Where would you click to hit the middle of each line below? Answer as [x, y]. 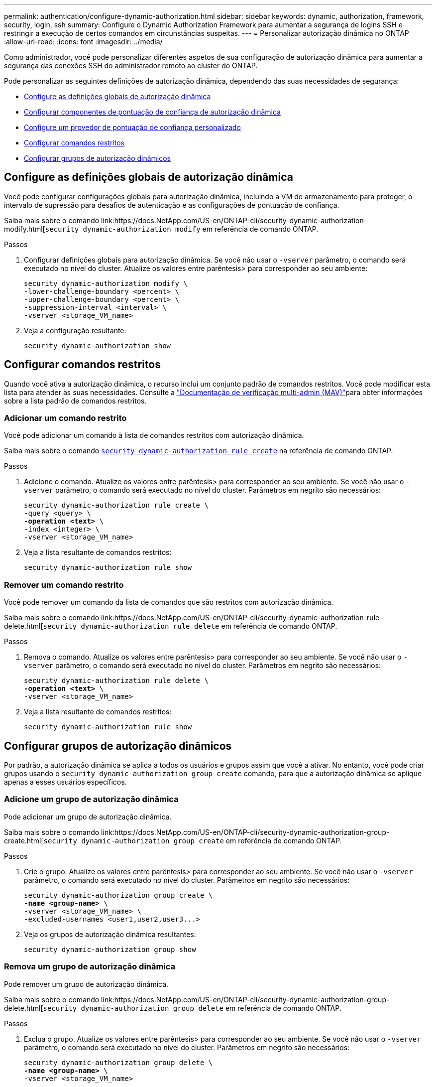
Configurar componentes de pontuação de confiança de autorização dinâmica [152, 112]
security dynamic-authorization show [98, 345]
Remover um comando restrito [64, 585]
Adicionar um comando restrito [65, 418]
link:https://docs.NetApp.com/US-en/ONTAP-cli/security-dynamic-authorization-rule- [242, 618]
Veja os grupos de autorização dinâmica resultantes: [110, 934]
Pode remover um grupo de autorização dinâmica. [86, 984]
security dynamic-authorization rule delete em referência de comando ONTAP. [190, 626]
